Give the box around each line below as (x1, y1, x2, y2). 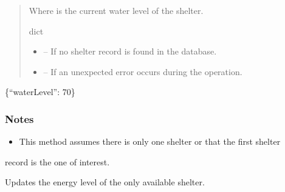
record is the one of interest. (5, 155, 110, 168)
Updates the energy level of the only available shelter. (5, 176, 205, 188)
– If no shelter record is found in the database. (43, 45, 217, 58)
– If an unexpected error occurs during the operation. (43, 65, 242, 78)
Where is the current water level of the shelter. (29, 4, 204, 16)
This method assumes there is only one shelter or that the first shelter (19, 135, 281, 148)
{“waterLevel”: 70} (5, 85, 75, 98)
